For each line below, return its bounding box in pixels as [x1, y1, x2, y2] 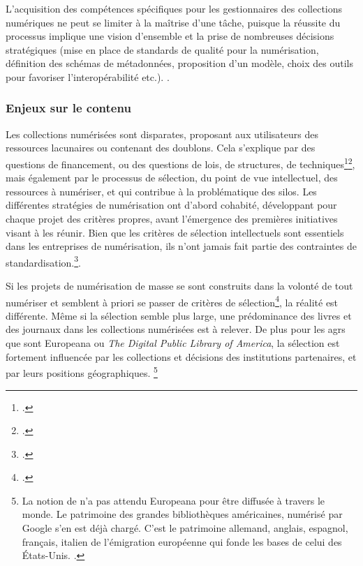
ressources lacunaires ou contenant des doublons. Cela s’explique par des [6, 140, 316, 155]
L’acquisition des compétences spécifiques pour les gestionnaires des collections [6, 1, 343, 15]
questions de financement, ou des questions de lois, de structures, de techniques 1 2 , [6, 154, 355, 171]
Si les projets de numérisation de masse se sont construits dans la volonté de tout [6, 278, 353, 293]
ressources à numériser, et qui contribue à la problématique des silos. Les [6, 184, 317, 198]
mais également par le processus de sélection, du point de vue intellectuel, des [6, 170, 338, 185]
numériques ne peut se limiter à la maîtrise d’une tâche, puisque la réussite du [6, 15, 341, 29]
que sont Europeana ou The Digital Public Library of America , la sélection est [6, 336, 340, 350]
